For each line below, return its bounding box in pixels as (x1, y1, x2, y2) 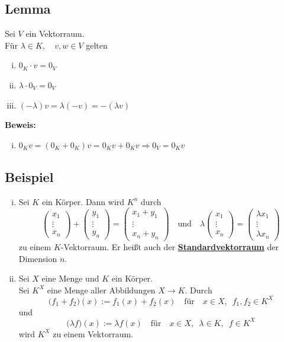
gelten (86, 39, 108, 51)
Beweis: (5, 119, 36, 131)
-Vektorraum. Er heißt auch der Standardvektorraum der (60, 240, 279, 252)
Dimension (18, 252, 57, 264)
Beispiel (5, 167, 54, 186)
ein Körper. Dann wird (41, 195, 125, 207)
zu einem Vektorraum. (53, 327, 133, 340)
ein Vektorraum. (25, 27, 85, 40)
